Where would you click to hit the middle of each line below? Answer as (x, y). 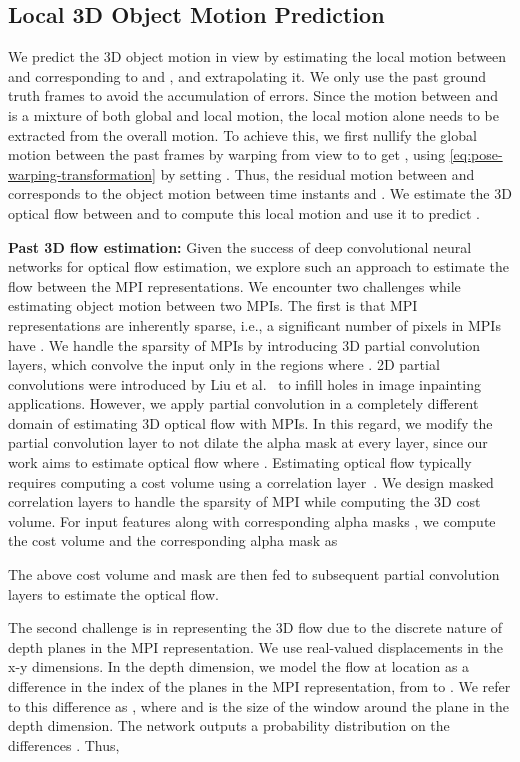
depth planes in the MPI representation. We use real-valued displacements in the (255, 646)
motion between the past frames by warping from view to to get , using (227, 154)
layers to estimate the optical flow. (113, 593)
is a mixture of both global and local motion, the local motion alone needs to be (253, 114)
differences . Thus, (64, 744)
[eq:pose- (476, 154)
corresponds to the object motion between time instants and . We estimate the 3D (260, 193)
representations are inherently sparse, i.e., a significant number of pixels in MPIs (254, 324)
